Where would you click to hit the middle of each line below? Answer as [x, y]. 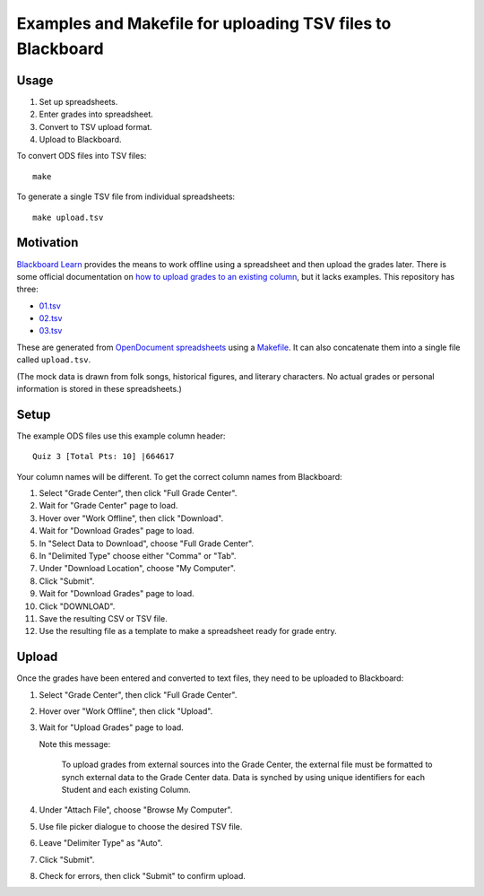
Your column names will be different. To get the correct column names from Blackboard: [179, 476]
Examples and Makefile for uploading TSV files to [204, 23]
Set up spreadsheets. [78, 101]
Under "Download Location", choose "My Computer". [138, 569]
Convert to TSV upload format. [95, 126]
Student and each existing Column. [126, 790]
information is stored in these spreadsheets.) [99, 389]
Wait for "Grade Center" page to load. [108, 506]
